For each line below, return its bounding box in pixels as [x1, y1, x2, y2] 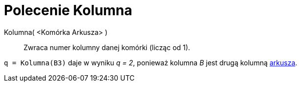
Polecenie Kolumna [4, 2, 133, 19]
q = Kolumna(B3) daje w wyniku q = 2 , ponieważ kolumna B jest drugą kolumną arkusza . [4, 58, 298, 67]
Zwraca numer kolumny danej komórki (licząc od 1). [24, 43, 191, 52]
